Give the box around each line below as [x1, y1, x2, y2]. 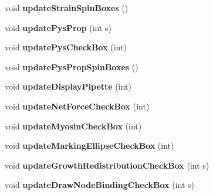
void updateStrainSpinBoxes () [5, 2, 129, 13]
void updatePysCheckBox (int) [5, 41, 127, 53]
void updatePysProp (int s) [5, 21, 112, 33]
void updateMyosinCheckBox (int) [5, 119, 142, 132]
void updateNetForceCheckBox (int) [5, 100, 150, 112]
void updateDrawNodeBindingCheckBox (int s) [5, 179, 194, 191]
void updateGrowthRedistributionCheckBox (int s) [5, 159, 209, 171]
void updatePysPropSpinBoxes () [5, 60, 138, 73]
